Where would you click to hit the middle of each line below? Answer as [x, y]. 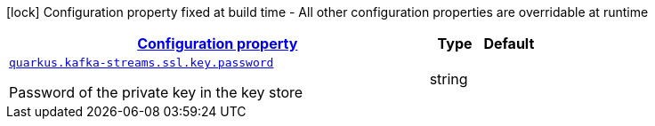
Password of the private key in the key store [156, 92]
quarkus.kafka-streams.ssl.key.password [142, 63]
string [449, 79]
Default [509, 43]
